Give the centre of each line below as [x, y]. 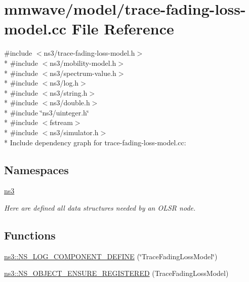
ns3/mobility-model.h [83, 63]
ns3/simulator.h [74, 132]
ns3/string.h [69, 92]
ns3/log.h [64, 83]
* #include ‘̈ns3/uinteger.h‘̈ [47, 112]
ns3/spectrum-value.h [83, 73]
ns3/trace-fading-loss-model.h [89, 53]
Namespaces [36, 169]
